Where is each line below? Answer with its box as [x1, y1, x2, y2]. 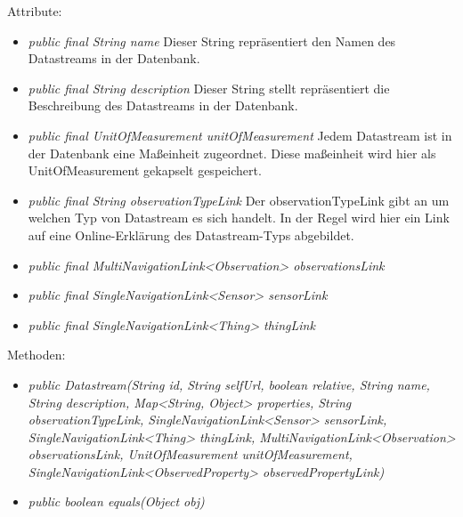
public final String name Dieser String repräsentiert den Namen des [28, 31, 396, 50]
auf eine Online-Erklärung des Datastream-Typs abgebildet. [28, 225, 354, 244]
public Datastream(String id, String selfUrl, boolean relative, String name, [28, 375, 430, 393]
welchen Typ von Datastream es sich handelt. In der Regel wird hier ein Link [28, 208, 450, 227]
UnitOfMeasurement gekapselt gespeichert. [28, 161, 262, 180]
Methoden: [7, 345, 66, 364]
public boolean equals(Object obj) [28, 492, 205, 511]
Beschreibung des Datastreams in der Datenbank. [28, 96, 298, 115]
